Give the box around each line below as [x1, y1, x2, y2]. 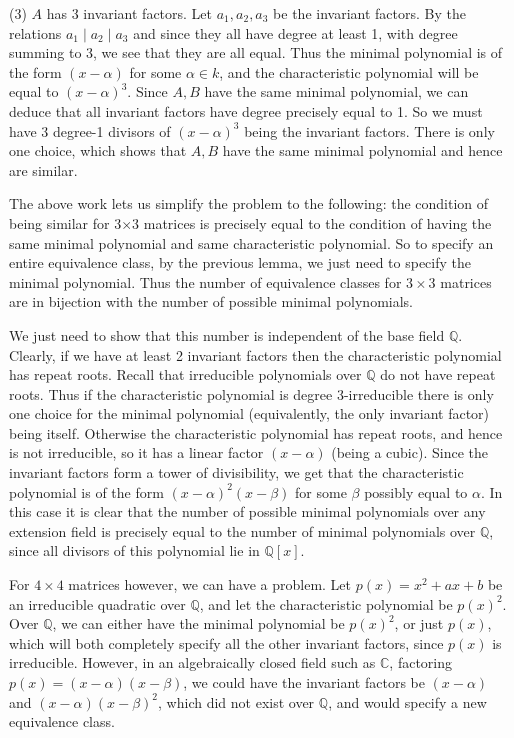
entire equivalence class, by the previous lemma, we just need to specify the [9, 252, 472, 273]
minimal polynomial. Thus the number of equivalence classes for [9, 271, 402, 292]
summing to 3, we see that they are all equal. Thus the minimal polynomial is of [9, 42, 503, 63]
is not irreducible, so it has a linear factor [9, 442, 264, 463]
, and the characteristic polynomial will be [219, 61, 479, 82]
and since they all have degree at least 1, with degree [133, 22, 458, 43]
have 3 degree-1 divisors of [9, 120, 171, 141]
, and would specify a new [328, 691, 487, 712]
